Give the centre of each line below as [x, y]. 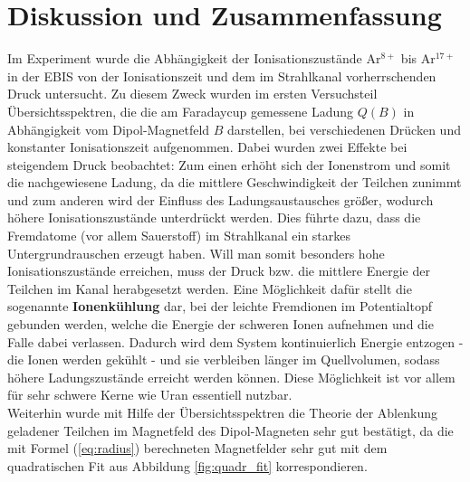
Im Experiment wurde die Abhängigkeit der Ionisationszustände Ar [194, 58]
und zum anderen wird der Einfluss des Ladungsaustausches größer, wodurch [221, 199]
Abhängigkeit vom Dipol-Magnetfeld [109, 129]
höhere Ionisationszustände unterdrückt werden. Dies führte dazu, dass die [214, 217]
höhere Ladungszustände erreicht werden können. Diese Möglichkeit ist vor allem [231, 377]
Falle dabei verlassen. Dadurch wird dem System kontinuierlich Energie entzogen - [235, 341]
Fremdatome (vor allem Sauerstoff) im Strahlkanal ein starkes [179, 236]
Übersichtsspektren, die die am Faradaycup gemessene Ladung [180, 111]
